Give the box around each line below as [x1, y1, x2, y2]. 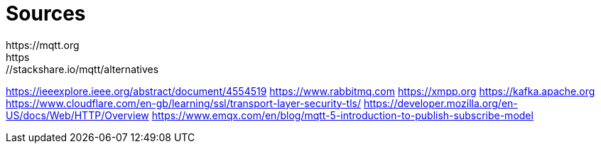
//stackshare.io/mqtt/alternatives [6, 62, 159, 75]
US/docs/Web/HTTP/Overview [6, 109, 149, 121]
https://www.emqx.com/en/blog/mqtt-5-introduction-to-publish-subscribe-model [151, 109, 534, 121]
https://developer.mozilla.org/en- [363, 96, 518, 109]
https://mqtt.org [6, 38, 80, 51]
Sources [6, 1, 86, 26]
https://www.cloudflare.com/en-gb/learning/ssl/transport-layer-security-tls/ [6, 96, 361, 109]
